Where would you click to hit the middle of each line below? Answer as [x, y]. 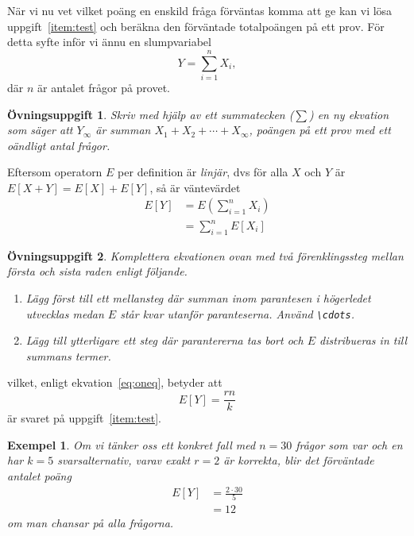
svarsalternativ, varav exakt [124, 460]
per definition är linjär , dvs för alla [203, 172]
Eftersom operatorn [55, 172]
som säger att [40, 130]
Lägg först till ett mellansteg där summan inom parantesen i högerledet [198, 298]
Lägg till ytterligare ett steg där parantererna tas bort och [164, 340]
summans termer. [68, 355]
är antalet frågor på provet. [104, 87]
